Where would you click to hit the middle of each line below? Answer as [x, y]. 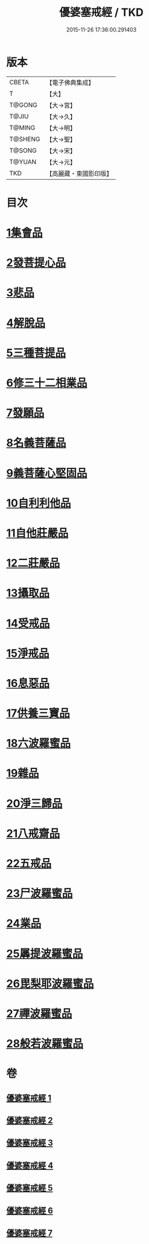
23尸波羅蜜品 [40, 894]
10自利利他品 [39, 503]
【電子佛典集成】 [70, 83]
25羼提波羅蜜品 [45, 954]
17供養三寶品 [38, 713]
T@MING [22, 127]
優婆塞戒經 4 [30, 1165]
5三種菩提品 [36, 353]
